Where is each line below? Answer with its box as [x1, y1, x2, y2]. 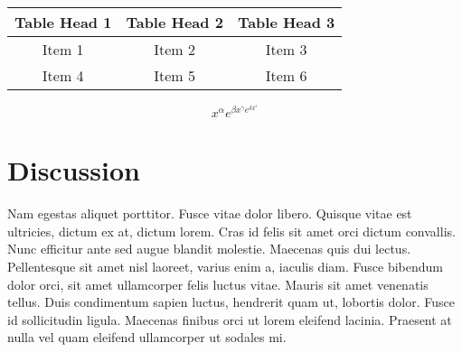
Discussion [7, 152, 140, 189]
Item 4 [42, 65, 84, 86]
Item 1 [42, 39, 84, 60]
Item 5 [154, 65, 196, 86]
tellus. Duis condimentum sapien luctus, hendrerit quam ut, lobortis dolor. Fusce [7, 292, 455, 311]
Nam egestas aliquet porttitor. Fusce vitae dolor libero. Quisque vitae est [7, 204, 412, 223]
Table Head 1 [14, 12, 112, 32]
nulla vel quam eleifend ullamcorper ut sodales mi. [7, 328, 287, 347]
